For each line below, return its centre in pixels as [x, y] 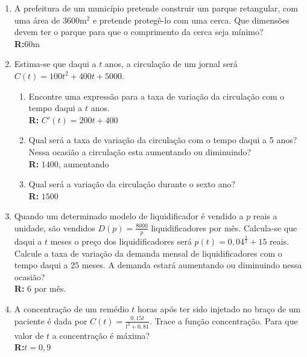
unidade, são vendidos [55, 227]
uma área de [37, 20]
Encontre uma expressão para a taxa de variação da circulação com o [157, 96]
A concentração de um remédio [71, 309]
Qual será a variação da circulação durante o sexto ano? [132, 184]
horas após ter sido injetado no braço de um [219, 309]
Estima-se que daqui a [55, 64]
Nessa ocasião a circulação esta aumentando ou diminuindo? [140, 151]
